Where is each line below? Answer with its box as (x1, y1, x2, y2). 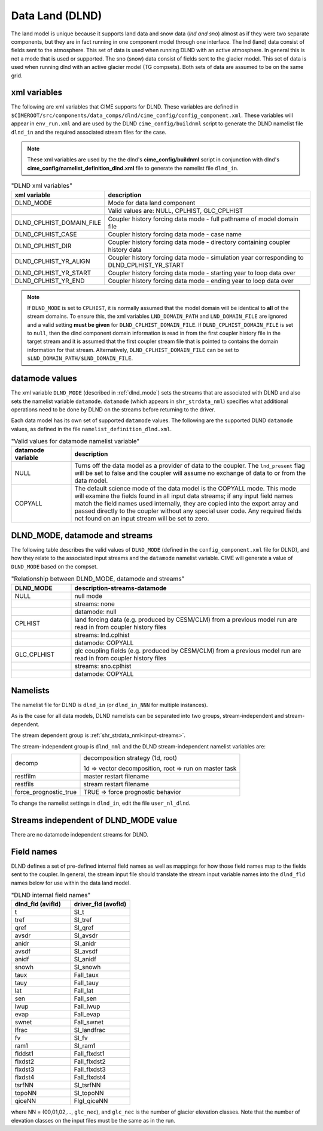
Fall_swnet (74, 1018, 104, 1027)
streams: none (74, 600, 115, 608)
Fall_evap (74, 1010, 100, 1019)
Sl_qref (74, 924, 94, 932)
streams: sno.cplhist (74, 661, 132, 670)
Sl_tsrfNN (74, 1081, 101, 1090)
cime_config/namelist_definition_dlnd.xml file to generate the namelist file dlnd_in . (27, 164, 239, 172)
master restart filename (83, 772, 150, 781)
